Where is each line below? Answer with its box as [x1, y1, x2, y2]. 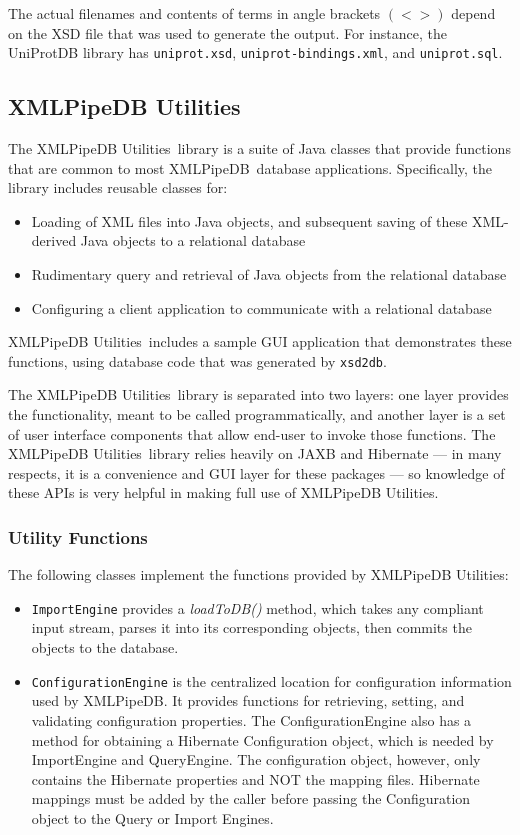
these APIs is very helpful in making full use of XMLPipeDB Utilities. [8, 482, 439, 503]
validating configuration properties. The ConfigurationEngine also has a [31, 709, 472, 730]
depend [451, 3, 496, 23]
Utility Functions [8, 524, 148, 549]
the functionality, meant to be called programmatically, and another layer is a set [8, 404, 506, 425]
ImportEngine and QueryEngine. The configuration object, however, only [31, 749, 481, 770]
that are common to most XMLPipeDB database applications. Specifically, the [8, 157, 493, 178]
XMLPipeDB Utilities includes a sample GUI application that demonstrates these [8, 331, 512, 352]
